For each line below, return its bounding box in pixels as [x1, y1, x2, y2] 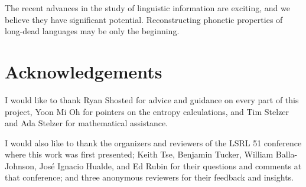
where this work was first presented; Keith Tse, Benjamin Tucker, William [5, 148, 274, 160]
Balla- [275, 148, 298, 160]
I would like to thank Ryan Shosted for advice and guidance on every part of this [5, 93, 299, 106]
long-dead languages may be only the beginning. [5, 25, 180, 37]
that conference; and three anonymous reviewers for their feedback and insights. [5, 171, 294, 183]
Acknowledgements [5, 59, 162, 83]
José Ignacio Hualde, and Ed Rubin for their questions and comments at [39, 159, 302, 172]
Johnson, [5, 159, 37, 172]
